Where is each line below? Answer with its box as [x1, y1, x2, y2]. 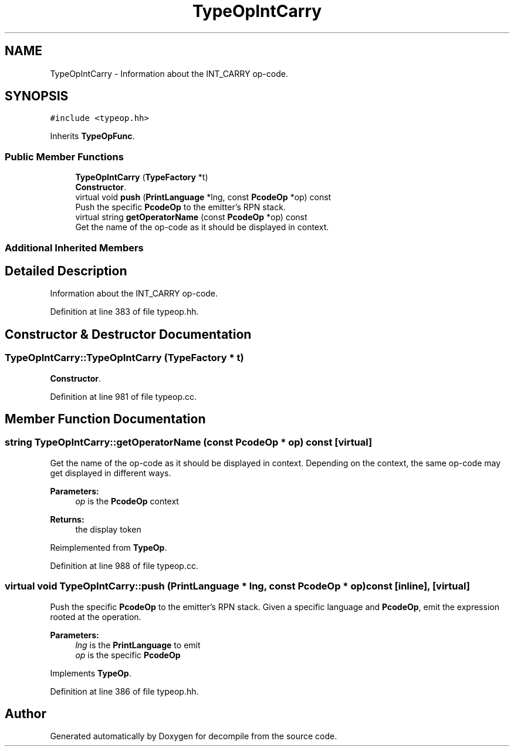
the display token [75, 524, 141, 534]
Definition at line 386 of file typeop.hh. [50, 686, 199, 696]
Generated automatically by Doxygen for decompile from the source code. [50, 731, 337, 742]
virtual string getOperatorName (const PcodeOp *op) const [75, 212, 307, 223]
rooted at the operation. [50, 611, 141, 622]
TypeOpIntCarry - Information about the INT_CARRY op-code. [50, 68, 288, 79]
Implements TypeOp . [50, 668, 131, 678]
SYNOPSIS [5, 89, 69, 104]
